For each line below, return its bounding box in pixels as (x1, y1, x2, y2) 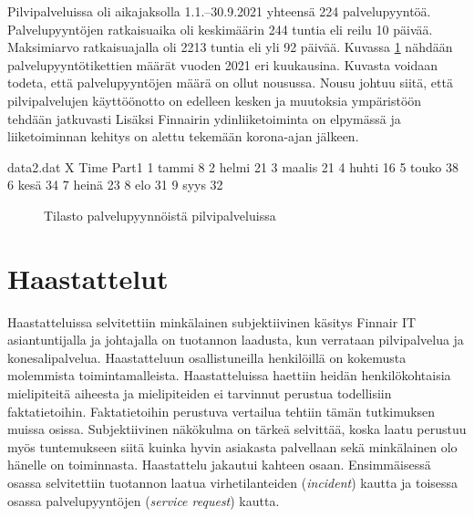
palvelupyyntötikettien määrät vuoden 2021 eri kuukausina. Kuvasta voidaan (7, 55, 438, 74)
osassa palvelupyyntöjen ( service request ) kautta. (7, 491, 280, 510)
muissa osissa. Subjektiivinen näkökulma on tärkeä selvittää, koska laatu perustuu (7, 419, 467, 439)
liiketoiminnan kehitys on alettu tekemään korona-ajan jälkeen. (7, 127, 359, 146)
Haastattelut (7, 259, 169, 296)
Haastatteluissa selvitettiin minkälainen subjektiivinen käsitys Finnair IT (7, 312, 417, 331)
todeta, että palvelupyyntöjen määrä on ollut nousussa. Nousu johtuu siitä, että (7, 73, 453, 92)
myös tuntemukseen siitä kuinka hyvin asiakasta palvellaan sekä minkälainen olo (7, 437, 458, 456)
